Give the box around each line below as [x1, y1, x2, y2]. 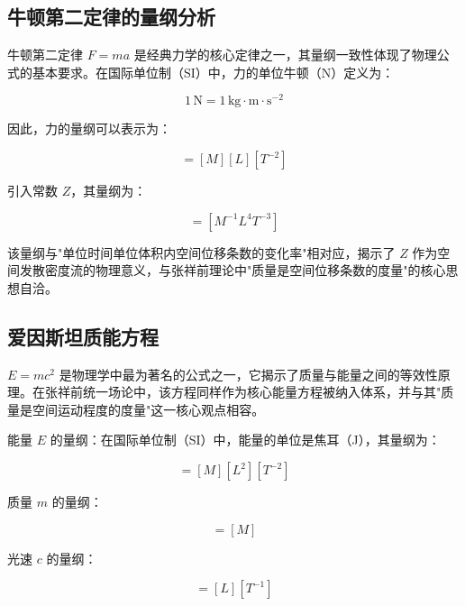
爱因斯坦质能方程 [7, 322, 159, 350]
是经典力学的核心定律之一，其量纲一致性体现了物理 [133, 45, 437, 64]
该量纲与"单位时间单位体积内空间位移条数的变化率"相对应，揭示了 [7, 243, 396, 262]
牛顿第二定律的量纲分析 [7, 3, 215, 31]
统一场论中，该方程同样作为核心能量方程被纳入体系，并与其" [82, 382, 442, 401]
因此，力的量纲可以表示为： [7, 119, 171, 138]
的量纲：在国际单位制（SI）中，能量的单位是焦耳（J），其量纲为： [50, 430, 441, 449]
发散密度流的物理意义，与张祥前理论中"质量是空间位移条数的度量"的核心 [19, 261, 446, 280]
